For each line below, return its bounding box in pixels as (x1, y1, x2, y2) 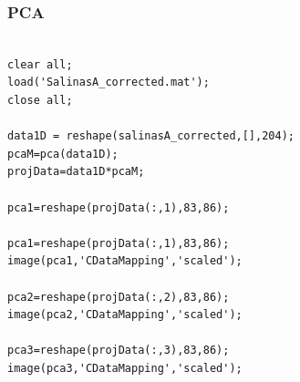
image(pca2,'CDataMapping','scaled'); (7, 308, 243, 322)
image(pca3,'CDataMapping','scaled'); (7, 361, 243, 375)
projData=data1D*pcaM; (7, 165, 145, 179)
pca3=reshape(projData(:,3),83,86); (7, 344, 230, 357)
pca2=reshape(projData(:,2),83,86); (7, 290, 230, 304)
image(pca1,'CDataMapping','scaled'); (7, 254, 243, 268)
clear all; (7, 57, 73, 71)
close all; (7, 94, 73, 107)
